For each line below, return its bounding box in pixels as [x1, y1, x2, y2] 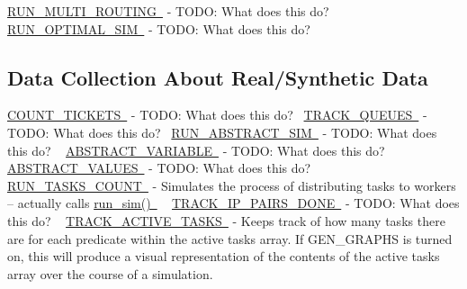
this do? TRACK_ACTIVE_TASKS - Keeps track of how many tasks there [7, 211, 445, 230]
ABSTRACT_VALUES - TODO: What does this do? [7, 158, 311, 177]
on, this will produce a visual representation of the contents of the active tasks [7, 247, 440, 266]
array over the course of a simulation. [7, 264, 213, 283]
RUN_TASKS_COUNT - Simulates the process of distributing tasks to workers [7, 176, 456, 194]
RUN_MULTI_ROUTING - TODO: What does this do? [7, 2, 329, 20]
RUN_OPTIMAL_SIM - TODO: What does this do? [7, 19, 310, 38]
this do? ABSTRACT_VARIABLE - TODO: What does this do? [7, 140, 385, 159]
